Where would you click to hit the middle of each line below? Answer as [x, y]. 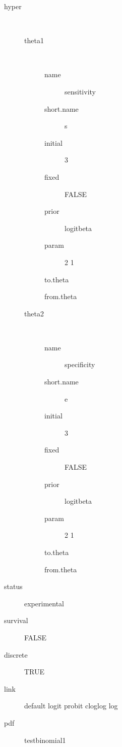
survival [16, 620]
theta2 [34, 313]
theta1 [34, 40]
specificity [80, 364]
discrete [16, 654]
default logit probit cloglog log [71, 706]
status [13, 586]
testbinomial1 [45, 740]
